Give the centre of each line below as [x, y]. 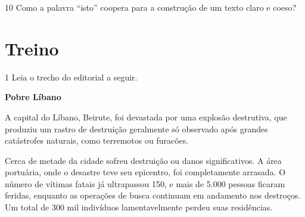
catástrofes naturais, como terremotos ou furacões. [97, 140]
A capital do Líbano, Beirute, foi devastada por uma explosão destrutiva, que [146, 117]
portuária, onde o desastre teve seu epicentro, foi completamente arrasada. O [145, 172]
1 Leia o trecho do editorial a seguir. [71, 77]
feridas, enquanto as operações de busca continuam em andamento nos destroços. [153, 195]
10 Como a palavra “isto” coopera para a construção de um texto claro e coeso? [151, 7]
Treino [32, 48]
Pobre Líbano [33, 97]
